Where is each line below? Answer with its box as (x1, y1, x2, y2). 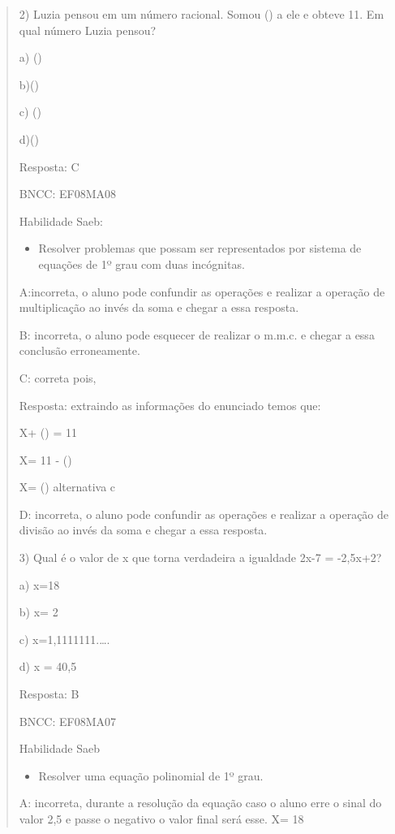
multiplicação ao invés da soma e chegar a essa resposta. (19, 299, 299, 316)
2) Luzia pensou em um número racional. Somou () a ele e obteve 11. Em (19, 6, 384, 22)
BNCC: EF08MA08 (19, 185, 116, 202)
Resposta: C (19, 158, 79, 175)
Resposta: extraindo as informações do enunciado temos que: (19, 396, 321, 413)
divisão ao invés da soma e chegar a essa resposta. (19, 521, 268, 538)
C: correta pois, (19, 369, 97, 386)
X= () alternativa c (19, 478, 116, 495)
